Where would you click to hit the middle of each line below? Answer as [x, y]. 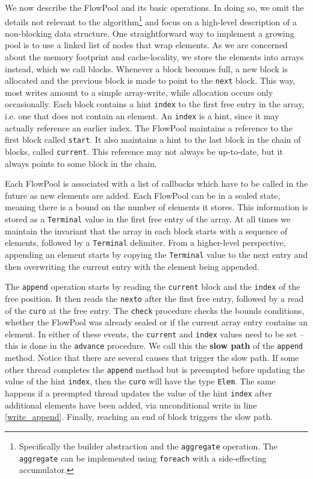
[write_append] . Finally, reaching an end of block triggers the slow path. [139, 417]
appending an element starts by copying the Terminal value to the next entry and [156, 254]
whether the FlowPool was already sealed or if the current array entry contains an [156, 322]
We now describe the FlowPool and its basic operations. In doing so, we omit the [154, 7]
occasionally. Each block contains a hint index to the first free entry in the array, [155, 104]
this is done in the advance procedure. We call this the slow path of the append [154, 346]
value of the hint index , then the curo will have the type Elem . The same [140, 381]
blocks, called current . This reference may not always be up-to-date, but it [144, 152]
